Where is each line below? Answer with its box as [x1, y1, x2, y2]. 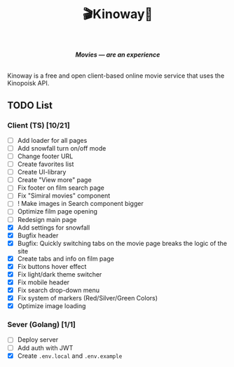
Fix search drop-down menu [17, 286, 100, 294]
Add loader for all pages [17, 136, 88, 144]
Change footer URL [17, 152, 74, 160]
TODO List [7, 99, 53, 111]
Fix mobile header [17, 278, 70, 286]
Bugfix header [17, 231, 59, 240]
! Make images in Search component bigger [17, 200, 144, 208]
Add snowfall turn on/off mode [17, 144, 106, 152]
